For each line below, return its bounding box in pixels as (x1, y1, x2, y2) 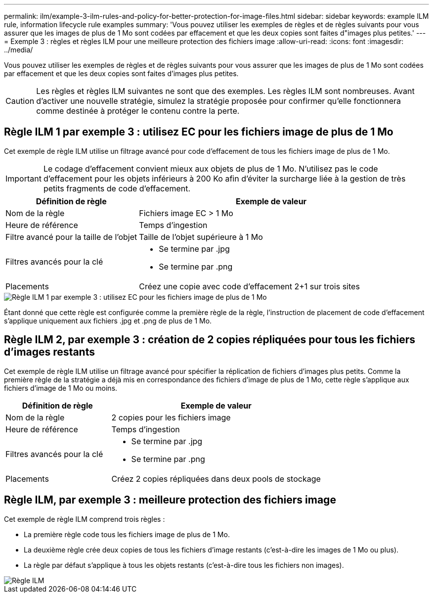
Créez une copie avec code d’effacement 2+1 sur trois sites (139, 281, 360, 291)
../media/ (4, 46, 33, 54)
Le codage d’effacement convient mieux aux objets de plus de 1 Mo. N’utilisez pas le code (43, 163, 378, 174)
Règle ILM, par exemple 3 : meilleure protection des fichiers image (4, 494, 336, 506)
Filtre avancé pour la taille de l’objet (5, 231, 137, 242)
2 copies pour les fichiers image (111, 412, 231, 422)
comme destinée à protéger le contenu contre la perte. (36, 106, 240, 116)
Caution (5, 96, 35, 106)
